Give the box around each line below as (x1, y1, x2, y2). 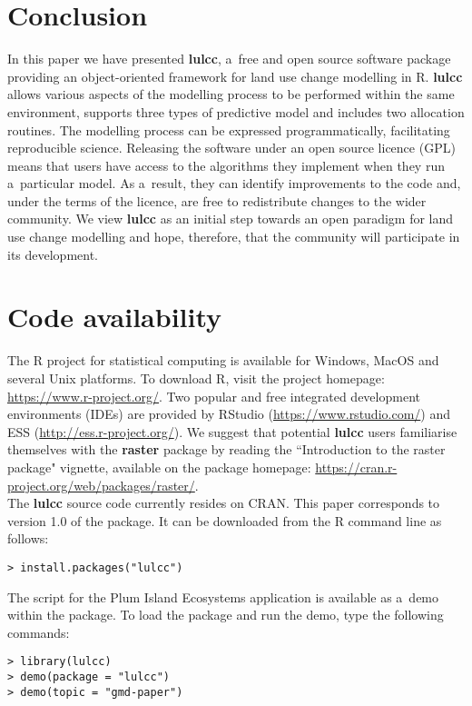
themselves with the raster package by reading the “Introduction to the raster (7, 440, 446, 459)
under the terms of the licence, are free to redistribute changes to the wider (7, 191, 427, 210)
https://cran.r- (315, 457, 398, 476)
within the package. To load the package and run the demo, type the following (7, 605, 444, 624)
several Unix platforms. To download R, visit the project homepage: (7, 368, 385, 387)
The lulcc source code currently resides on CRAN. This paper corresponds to (7, 493, 440, 512)
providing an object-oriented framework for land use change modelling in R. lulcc (7, 66, 463, 85)
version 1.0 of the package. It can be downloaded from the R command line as (7, 511, 442, 530)
